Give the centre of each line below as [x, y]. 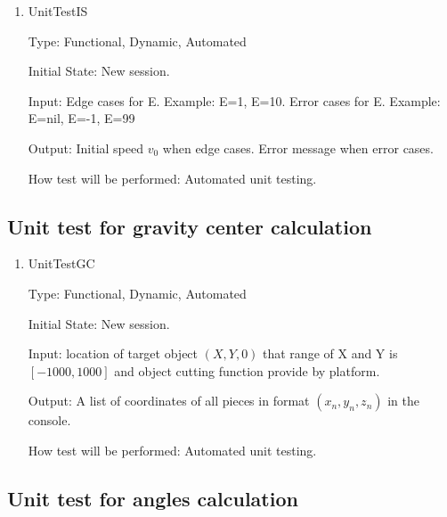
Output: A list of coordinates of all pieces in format [169, 401]
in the [403, 401]
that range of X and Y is [330, 353]
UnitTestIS [58, 11]
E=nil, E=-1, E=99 [81, 118]
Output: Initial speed [86, 148]
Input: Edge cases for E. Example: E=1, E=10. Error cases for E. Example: [234, 100]
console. [49, 420]
